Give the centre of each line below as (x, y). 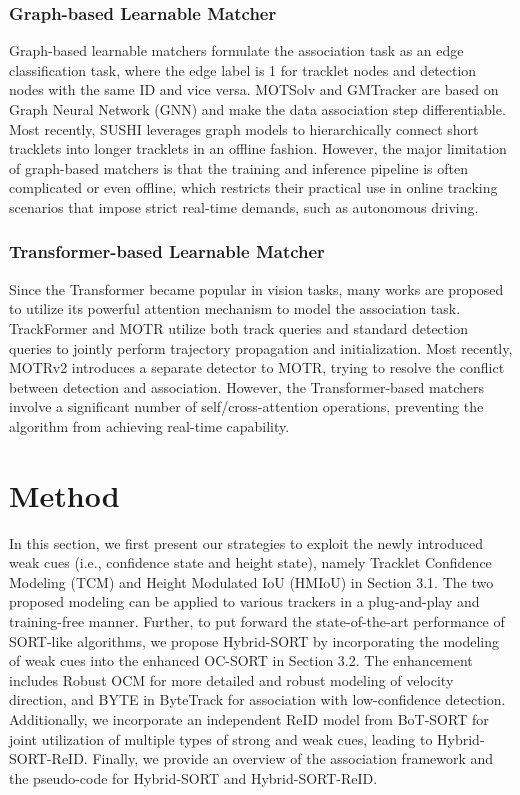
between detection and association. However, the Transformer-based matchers (246, 386)
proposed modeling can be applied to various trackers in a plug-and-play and (244, 601)
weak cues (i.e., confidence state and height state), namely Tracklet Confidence (250, 562)
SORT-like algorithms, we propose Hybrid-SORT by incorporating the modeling (254, 640)
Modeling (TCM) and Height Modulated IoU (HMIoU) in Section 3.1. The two (251, 581)
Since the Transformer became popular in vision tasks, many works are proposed (256, 288)
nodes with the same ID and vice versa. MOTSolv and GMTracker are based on (254, 89)
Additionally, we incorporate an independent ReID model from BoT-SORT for (249, 719)
